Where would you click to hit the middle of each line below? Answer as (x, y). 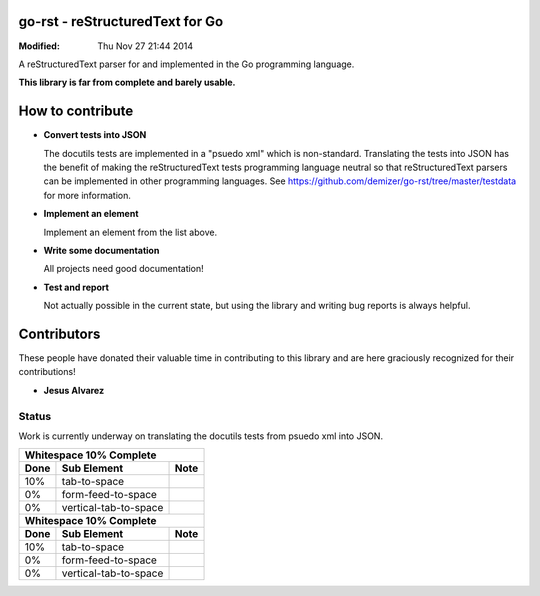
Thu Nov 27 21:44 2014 (145, 46)
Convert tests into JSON (95, 135)
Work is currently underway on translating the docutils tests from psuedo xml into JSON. (201, 436)
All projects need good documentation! (123, 269)
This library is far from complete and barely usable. (127, 82)
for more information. (87, 195)
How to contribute (76, 111)
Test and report (76, 287)
